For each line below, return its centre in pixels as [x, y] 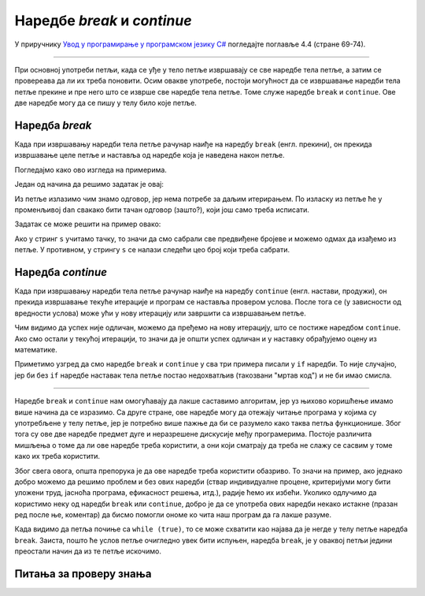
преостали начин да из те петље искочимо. [88, 551]
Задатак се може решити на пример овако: [88, 224]
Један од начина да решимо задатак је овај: [89, 184]
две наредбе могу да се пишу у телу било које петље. [105, 103]
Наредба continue [61, 272]
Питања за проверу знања [83, 574]
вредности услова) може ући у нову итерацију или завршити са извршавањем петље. [160, 313]
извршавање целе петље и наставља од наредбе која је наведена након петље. [150, 155]
